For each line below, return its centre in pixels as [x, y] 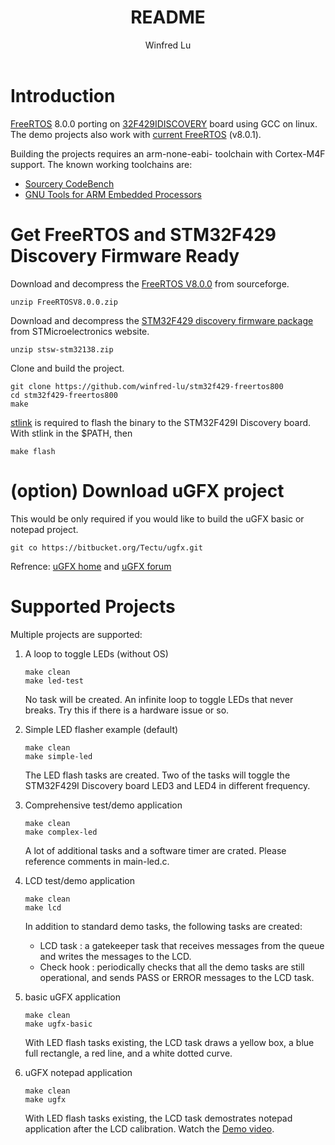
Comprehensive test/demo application [103, 805]
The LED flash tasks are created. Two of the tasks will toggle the [157, 775]
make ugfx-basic [58, 1024]
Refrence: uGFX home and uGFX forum [91, 566]
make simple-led [58, 756]
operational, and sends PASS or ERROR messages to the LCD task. [177, 977]
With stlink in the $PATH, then [71, 433]
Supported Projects [93, 606]
